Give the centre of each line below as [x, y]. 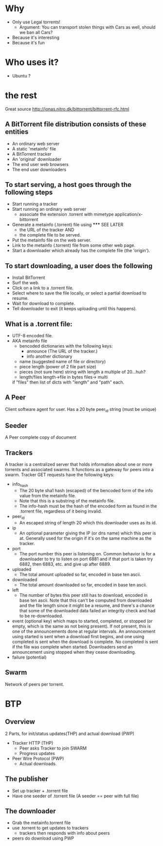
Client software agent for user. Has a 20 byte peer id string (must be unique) [81, 410]
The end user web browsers [40, 164]
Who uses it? [32, 63]
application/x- [129, 214]
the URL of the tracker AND [47, 230]
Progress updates [37, 753]
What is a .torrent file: [39, 324]
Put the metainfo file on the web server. [52, 240]
